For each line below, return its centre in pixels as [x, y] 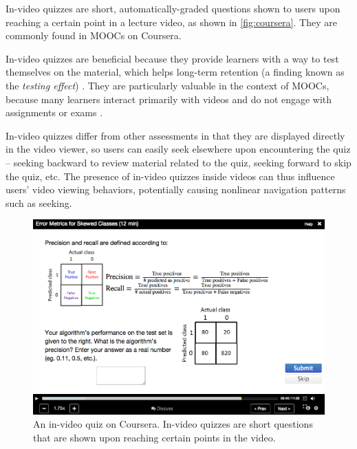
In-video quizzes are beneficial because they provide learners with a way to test [172, 58]
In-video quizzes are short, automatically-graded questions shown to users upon [173, 8]
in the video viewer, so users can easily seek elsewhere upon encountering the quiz [178, 149]
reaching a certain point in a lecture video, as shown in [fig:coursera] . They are [171, 22]
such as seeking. [39, 202]
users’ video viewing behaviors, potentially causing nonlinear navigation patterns [176, 189]
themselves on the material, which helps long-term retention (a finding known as [175, 72]
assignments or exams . [54, 112]
